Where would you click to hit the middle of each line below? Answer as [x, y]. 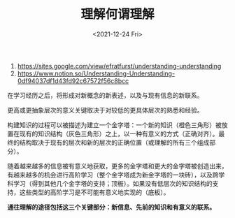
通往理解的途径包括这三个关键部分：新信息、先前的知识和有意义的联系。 [111, 207]
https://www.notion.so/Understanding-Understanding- [96, 73]
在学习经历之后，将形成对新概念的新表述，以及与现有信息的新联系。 [105, 95]
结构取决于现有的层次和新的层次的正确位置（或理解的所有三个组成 [114, 142]
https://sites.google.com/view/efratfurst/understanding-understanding [119, 66]
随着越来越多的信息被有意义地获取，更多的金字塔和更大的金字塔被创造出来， [117, 166]
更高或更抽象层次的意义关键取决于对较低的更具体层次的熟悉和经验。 [105, 110]
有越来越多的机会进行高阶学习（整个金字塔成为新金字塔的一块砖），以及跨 [113, 175]
